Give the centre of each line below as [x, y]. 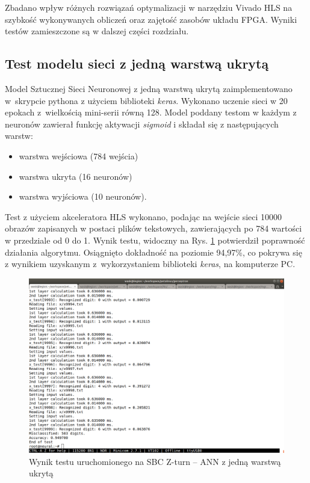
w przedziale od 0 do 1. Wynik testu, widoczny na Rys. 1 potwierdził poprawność [155, 240]
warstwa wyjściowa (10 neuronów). [83, 196]
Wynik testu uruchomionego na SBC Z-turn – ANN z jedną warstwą [155, 461]
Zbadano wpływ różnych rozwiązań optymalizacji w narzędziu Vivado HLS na [149, 7]
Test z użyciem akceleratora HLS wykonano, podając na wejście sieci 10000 [144, 216]
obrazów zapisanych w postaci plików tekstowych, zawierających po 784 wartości [153, 228]
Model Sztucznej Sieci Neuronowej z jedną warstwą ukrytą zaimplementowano [149, 88]
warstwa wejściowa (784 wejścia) [79, 155]
